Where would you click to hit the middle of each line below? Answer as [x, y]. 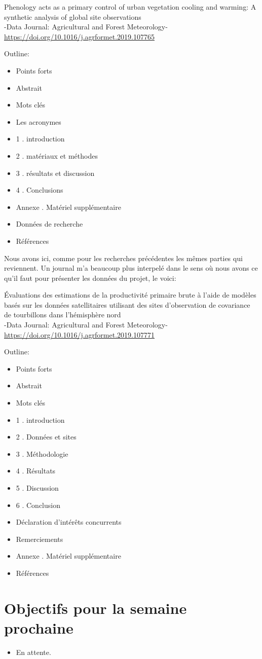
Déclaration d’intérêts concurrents [69, 522]
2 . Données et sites [46, 437]
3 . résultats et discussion [55, 173]
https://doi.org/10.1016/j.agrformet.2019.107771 [79, 334]
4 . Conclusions [40, 190]
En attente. [33, 652]
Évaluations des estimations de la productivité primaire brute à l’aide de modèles [130, 295]
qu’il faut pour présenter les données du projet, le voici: [90, 278]
